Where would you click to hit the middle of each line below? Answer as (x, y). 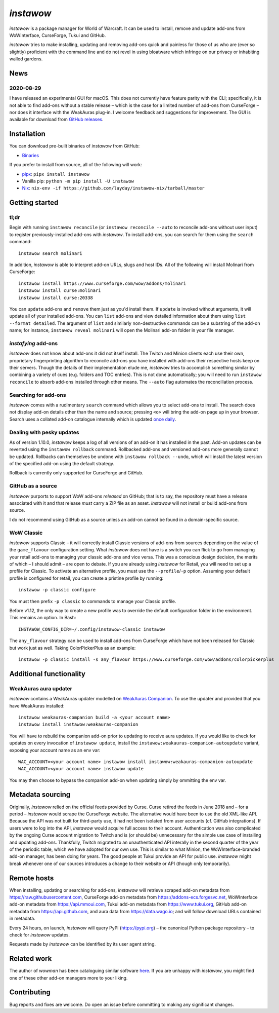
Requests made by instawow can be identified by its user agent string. (83, 944)
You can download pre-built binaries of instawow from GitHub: (75, 146)
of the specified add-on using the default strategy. (62, 464)
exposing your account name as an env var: (55, 750)
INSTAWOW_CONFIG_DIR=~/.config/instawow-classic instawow (92, 629)
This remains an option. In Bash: (43, 618)
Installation (27, 134)
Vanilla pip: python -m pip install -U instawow (78, 181)
